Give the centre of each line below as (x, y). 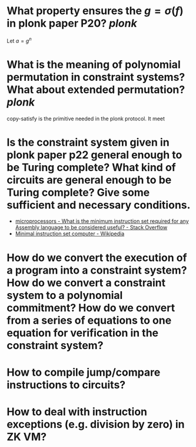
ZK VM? (27, 437)
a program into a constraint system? (97, 270)
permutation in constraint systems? (96, 77)
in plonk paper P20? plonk (72, 23)
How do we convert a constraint (86, 283)
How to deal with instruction (77, 412)
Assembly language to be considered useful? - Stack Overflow (91, 228)
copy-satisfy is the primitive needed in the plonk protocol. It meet (86, 119)
